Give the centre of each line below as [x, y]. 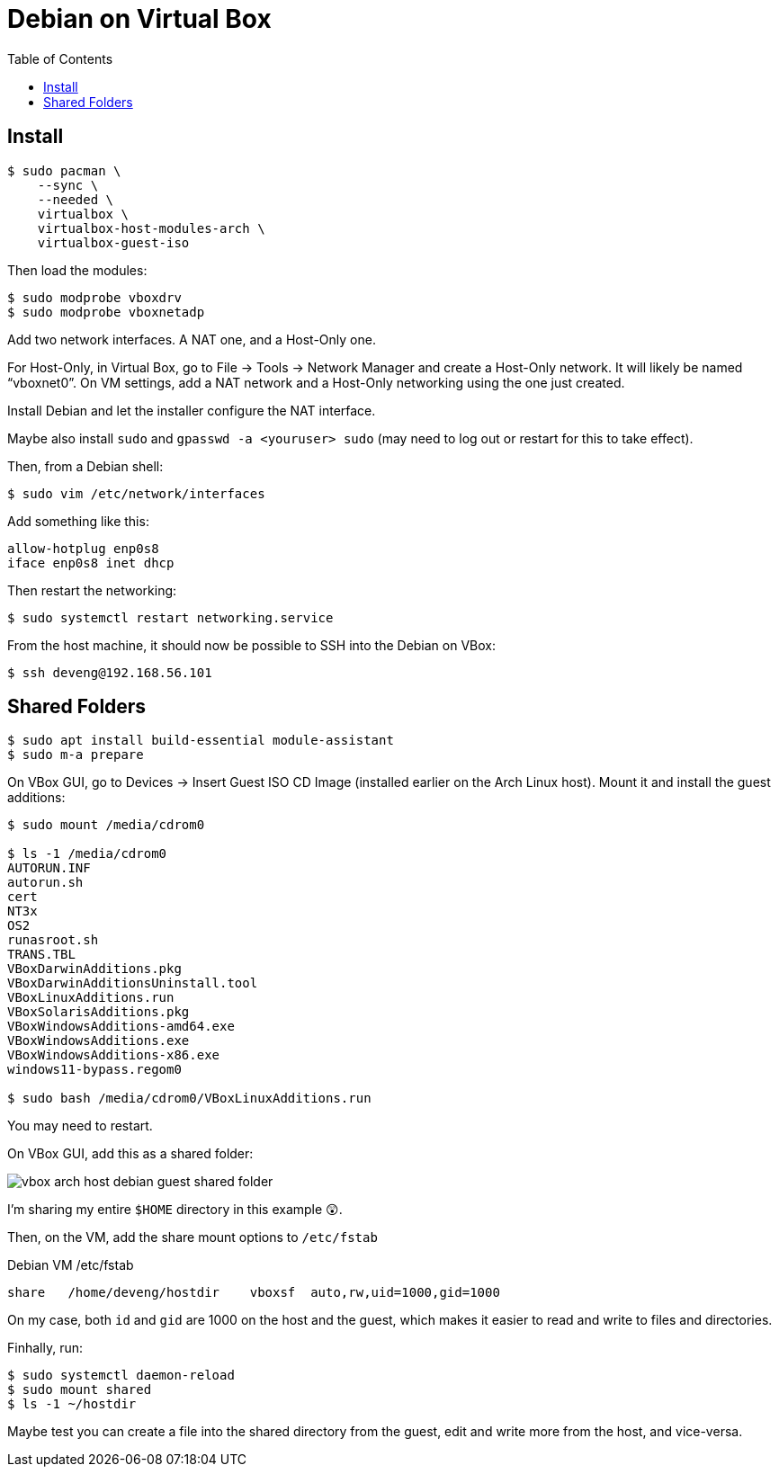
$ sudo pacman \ [64, 170]
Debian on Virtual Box [139, 19]
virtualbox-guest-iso [113, 242]
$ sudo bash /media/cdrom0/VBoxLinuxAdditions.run [189, 1099]
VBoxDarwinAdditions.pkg [94, 969]
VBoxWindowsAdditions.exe [98, 1041]
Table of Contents [60, 58]
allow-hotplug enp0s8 [83, 548]
